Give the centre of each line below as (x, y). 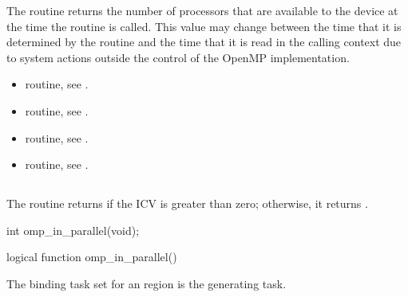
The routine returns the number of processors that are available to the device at (202, 10)
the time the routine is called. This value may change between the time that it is (204, 26)
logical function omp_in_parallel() (92, 257)
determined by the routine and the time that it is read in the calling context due (204, 42)
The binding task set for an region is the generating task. (147, 283)
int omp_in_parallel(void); (73, 230)
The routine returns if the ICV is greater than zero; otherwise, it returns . (187, 203)
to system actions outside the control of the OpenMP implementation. (178, 57)
